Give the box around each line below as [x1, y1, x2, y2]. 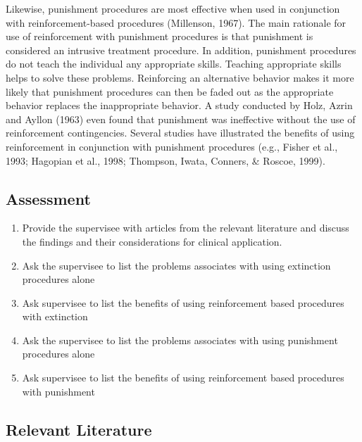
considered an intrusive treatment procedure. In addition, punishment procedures [6, 42, 356, 57]
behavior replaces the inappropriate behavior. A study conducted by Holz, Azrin [6, 98, 353, 113]
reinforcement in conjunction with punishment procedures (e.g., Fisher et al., [6, 139, 338, 153]
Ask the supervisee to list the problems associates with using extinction [22, 258, 331, 272]
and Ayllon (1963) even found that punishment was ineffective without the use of [6, 111, 356, 126]
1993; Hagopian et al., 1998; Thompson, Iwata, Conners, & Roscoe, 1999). [6, 153, 325, 168]
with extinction [22, 309, 88, 324]
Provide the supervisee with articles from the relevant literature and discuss [22, 220, 349, 235]
